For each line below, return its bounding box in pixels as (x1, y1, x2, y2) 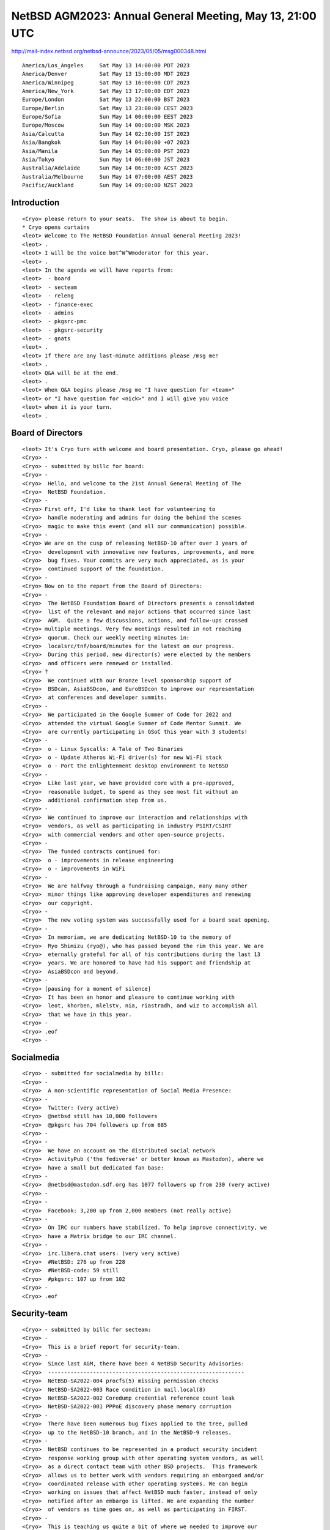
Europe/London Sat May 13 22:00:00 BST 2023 (22, 96, 190, 103)
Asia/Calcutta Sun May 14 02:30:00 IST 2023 (22, 130, 190, 137)
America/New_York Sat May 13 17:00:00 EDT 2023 (22, 88, 190, 94)
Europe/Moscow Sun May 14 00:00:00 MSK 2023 (22, 122, 190, 129)
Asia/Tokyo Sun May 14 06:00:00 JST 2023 (22, 156, 190, 163)
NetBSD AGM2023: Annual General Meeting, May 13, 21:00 (11, 9, 317, 23)
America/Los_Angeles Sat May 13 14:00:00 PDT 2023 (22, 62, 190, 69)
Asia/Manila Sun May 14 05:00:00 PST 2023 (22, 147, 190, 154)
